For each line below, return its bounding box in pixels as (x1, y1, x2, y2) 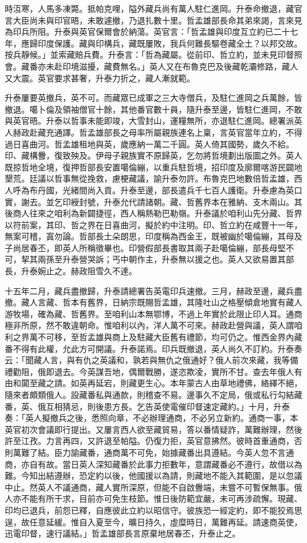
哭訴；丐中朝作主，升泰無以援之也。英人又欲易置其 (87, 253, 286, 265)
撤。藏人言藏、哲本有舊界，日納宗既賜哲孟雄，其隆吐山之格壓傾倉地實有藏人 (5, 296, 302, 308)
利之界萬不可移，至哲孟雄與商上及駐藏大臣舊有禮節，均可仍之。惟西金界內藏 (5, 331, 302, 343)
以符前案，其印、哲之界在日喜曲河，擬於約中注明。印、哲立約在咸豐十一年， (5, 218, 302, 231)
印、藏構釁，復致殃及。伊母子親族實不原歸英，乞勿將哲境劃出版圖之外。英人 (5, 149, 302, 162)
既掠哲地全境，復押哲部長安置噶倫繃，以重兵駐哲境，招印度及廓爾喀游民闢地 (5, 160, 302, 173)
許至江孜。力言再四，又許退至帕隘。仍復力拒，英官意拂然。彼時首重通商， (5, 435, 294, 447)
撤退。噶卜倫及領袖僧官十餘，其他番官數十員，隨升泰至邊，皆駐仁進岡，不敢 (5, 103, 302, 115)
